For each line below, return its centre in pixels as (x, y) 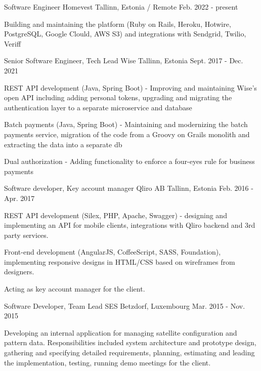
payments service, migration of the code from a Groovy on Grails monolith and (127, 134)
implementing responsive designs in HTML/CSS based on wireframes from (120, 261)
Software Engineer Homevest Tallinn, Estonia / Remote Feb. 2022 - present (121, 7)
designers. (19, 272)
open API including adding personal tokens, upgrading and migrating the (118, 97)
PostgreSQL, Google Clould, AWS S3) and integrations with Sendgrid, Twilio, (125, 34)
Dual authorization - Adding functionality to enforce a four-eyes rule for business (129, 161)
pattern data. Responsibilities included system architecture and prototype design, (130, 342)
